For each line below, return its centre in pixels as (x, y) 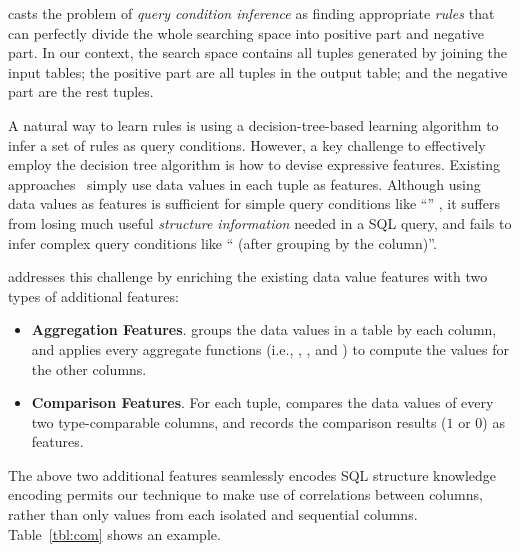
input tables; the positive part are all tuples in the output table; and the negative (258, 71)
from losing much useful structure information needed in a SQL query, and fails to (260, 222)
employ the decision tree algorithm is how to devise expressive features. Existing (254, 164)
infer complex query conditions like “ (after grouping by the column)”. (222, 242)
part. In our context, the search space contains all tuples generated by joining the (258, 52)
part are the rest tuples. (81, 91)
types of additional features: (93, 295)
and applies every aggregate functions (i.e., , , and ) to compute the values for (270, 348)
